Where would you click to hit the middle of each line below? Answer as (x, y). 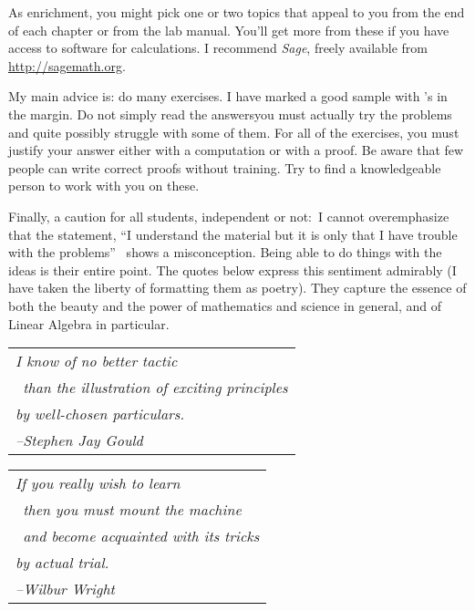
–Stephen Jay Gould (79, 440)
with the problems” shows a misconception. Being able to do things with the (225, 252)
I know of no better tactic (97, 361)
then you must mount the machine (132, 510)
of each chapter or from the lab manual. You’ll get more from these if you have (229, 30)
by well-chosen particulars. (100, 414)
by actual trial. (62, 563)
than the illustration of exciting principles (155, 388)
